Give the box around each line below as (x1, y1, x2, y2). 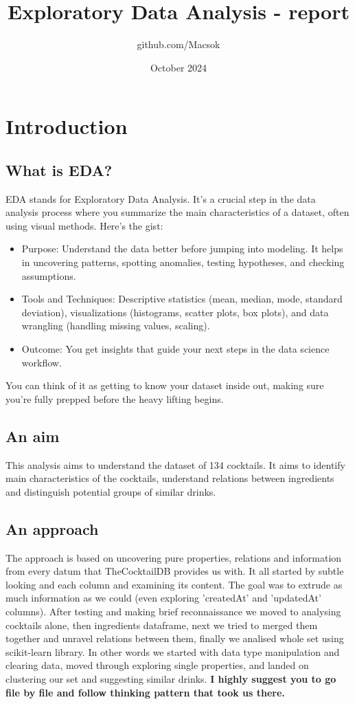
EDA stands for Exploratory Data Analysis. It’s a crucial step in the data (5, 191, 316, 206)
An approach (5, 518, 99, 539)
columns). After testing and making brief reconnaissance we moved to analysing (5, 604, 341, 618)
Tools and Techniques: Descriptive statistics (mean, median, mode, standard (21, 291, 343, 306)
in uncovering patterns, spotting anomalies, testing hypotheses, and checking (21, 255, 345, 269)
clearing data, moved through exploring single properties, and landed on (5, 658, 309, 672)
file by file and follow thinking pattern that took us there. (5, 685, 285, 699)
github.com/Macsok (137, 37, 220, 52)
